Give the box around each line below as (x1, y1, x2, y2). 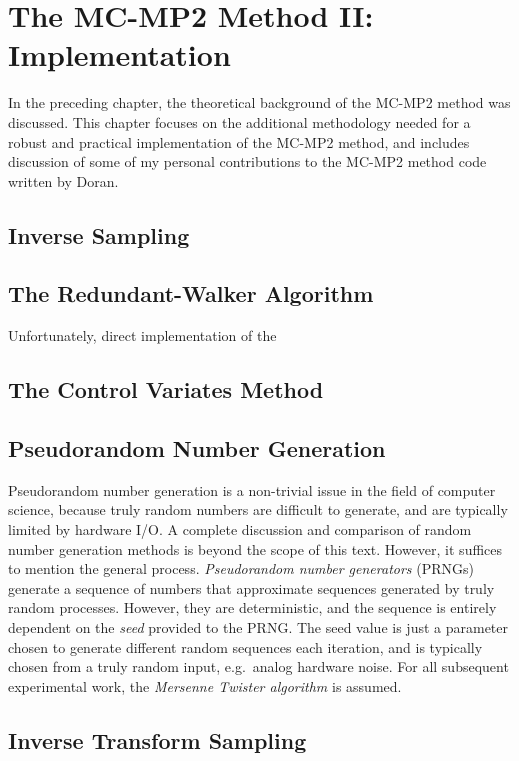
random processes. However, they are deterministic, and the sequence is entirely (8, 597, 497, 618)
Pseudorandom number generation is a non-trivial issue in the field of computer (8, 479, 496, 500)
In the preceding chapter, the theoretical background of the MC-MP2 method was (8, 92, 511, 113)
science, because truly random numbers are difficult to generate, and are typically (8, 499, 508, 520)
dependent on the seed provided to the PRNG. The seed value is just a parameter (8, 617, 508, 637)
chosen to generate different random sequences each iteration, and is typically (8, 636, 483, 657)
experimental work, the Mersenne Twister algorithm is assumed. (8, 675, 402, 696)
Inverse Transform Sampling (8, 724, 307, 755)
